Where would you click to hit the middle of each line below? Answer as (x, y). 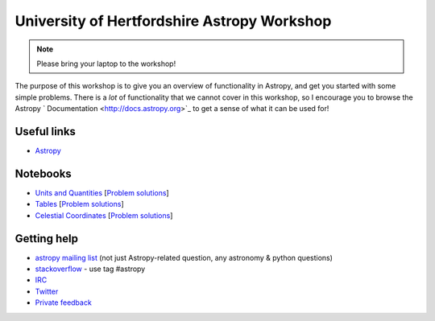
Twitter (47, 291)
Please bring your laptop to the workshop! (106, 64)
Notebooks (43, 173)
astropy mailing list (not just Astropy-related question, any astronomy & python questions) (184, 257)
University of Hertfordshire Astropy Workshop (173, 21)
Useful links (46, 132)
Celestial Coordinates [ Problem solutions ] (104, 215)
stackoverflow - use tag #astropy (90, 269)
